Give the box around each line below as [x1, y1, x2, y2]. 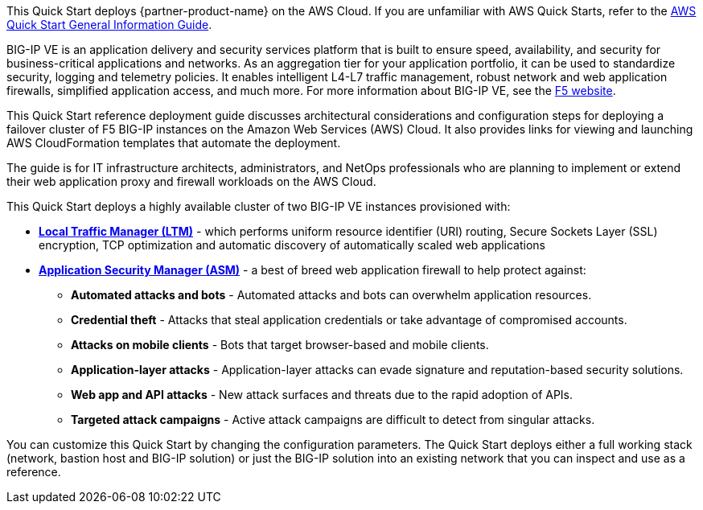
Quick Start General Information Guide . [6, 18, 212, 31]
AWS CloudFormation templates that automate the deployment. [6, 136, 341, 150]
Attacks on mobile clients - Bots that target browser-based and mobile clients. [71, 338, 489, 352]
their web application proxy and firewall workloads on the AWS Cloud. [6, 175, 376, 188]
